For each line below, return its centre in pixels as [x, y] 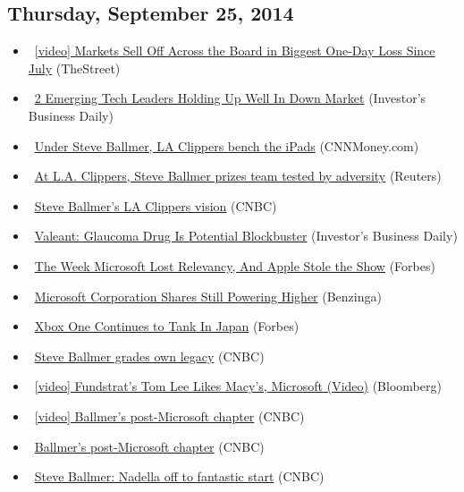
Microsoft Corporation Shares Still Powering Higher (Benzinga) [208, 296]
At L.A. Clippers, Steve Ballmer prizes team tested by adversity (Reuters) [238, 176]
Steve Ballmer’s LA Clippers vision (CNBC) [156, 205]
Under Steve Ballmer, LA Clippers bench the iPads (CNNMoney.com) [227, 145]
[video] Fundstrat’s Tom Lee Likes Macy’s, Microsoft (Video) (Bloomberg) [238, 386]
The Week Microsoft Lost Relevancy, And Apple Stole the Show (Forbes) [235, 265]
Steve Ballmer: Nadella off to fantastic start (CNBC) [179, 476]
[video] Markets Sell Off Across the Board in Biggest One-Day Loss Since [235, 51]
